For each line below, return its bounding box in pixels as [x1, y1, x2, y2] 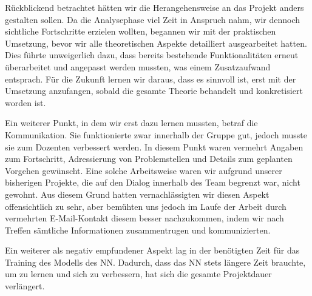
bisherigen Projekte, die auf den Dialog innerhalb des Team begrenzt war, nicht [5, 176, 300, 189]
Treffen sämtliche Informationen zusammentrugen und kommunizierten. [5, 223, 271, 236]
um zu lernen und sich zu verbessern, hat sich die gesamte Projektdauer [5, 267, 272, 280]
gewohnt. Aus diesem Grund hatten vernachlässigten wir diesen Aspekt [5, 187, 270, 200]
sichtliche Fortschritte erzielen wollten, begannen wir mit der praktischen [5, 25, 276, 38]
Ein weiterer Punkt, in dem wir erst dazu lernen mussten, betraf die [5, 116, 258, 129]
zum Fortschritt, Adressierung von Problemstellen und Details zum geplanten [5, 152, 293, 165]
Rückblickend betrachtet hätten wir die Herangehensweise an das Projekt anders [5, 1, 304, 13]
